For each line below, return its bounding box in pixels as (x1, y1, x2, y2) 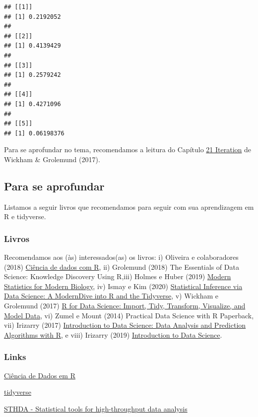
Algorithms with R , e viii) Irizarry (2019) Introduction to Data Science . (4, 329, 222, 340)
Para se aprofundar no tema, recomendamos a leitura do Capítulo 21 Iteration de (4, 144, 252, 155)
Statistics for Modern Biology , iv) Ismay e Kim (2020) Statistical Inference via (4, 281, 243, 291)
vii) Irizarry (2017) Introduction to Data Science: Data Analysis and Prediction (4, 320, 246, 330)
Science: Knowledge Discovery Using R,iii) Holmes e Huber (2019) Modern (4, 271, 231, 282)
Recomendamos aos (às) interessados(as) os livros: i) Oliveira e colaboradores (4, 252, 239, 262)
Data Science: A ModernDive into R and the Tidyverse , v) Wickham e (4, 291, 219, 301)
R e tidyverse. (4, 211, 46, 222)
